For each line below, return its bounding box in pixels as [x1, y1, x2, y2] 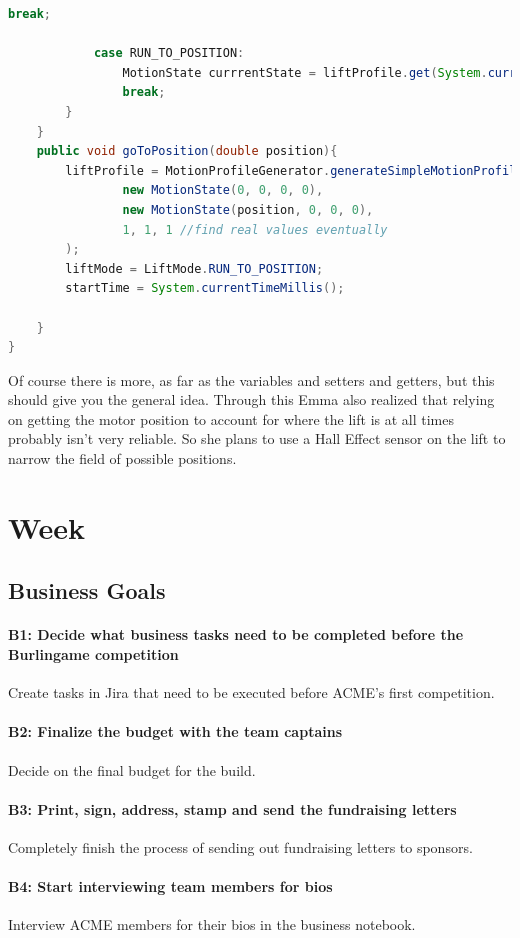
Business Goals [8, 575, 166, 606]
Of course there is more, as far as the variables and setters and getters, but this [8, 369, 495, 390]
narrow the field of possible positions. [8, 448, 237, 469]
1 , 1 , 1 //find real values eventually [122, 222, 388, 237]
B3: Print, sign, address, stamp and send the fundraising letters [8, 798, 457, 819]
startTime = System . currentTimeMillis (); [65, 281, 345, 296]
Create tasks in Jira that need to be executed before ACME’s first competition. [8, 682, 495, 703]
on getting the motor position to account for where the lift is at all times [8, 408, 454, 429]
